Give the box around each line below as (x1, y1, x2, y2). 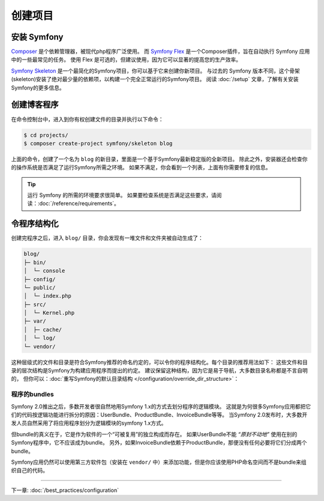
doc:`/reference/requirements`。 (39, 200, 120, 207)
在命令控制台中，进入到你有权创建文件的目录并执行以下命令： (11, 115, 164, 123)
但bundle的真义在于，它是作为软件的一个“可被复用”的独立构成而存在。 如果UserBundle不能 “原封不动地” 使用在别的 (11, 430, 298, 438)
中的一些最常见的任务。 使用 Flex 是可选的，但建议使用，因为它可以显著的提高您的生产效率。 (11, 56, 241, 63)
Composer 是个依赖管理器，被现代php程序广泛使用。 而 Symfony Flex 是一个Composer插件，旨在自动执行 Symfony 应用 (11, 48, 310, 55)
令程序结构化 (11, 219, 59, 229)
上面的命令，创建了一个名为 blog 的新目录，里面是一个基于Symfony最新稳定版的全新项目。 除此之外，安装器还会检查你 (11, 155, 308, 162)
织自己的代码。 (11, 467, 48, 474)
